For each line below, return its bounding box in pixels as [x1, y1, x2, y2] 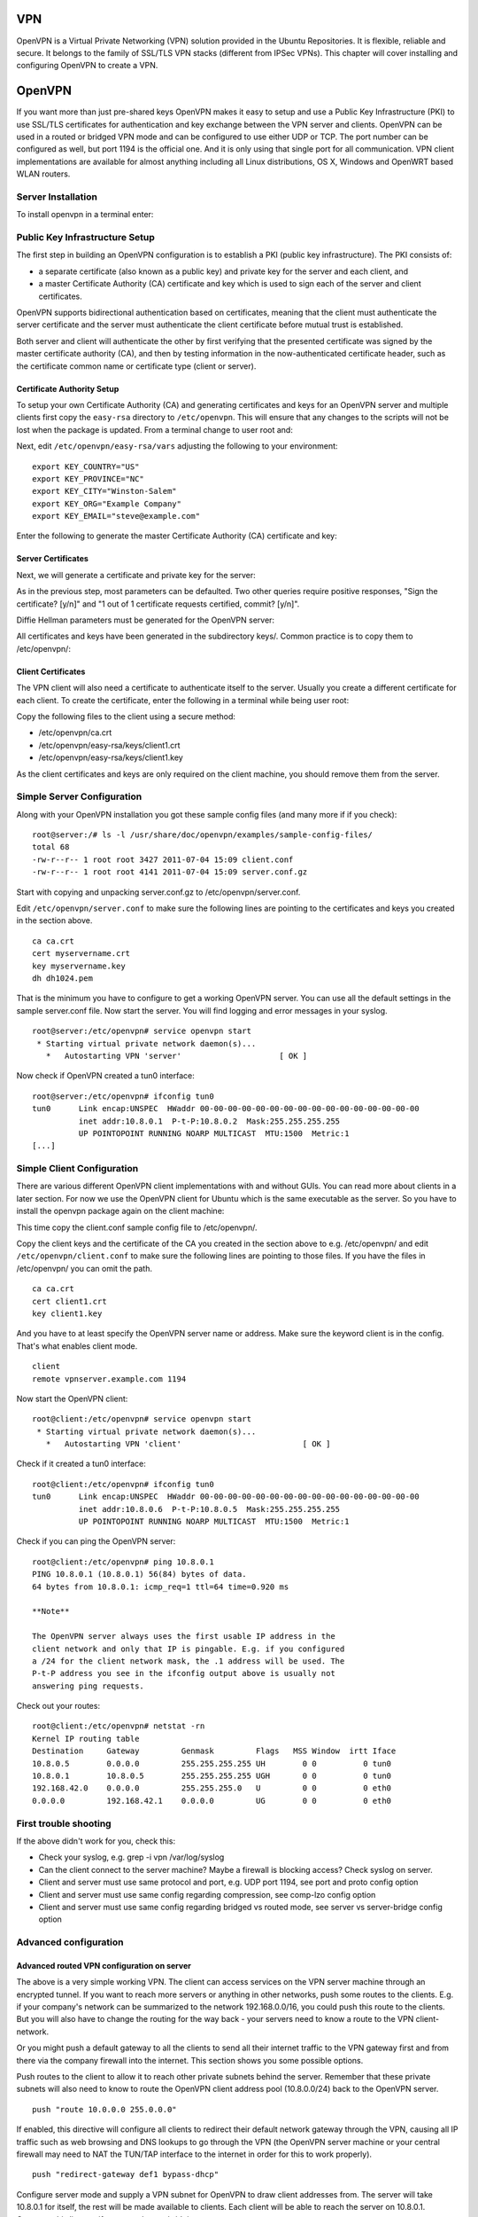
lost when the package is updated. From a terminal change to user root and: [16, 424, 294, 435]
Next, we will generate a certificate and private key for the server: [16, 569, 256, 580]
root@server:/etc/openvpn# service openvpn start [32, 1026, 252, 1037]
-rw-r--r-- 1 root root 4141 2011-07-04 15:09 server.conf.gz [32, 867, 308, 877]
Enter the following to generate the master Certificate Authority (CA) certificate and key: [16, 530, 338, 541]
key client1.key [32, 1308, 103, 1319]
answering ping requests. [32, 1680, 145, 1691]
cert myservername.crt [32, 949, 131, 959]
